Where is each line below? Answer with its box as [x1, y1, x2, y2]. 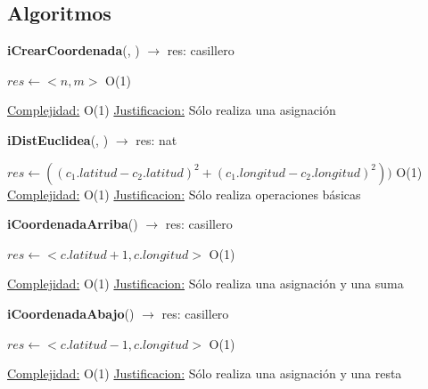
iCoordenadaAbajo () [7, 304, 135, 322]
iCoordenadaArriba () [7, 215, 138, 233]
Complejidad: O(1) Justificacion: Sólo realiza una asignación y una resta [7, 364, 402, 383]
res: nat [136, 130, 177, 149]
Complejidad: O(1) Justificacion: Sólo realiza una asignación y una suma [7, 274, 404, 293]
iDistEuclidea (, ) [7, 130, 109, 149]
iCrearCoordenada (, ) [7, 41, 140, 60]
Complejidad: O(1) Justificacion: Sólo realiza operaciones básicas [7, 184, 361, 203]
